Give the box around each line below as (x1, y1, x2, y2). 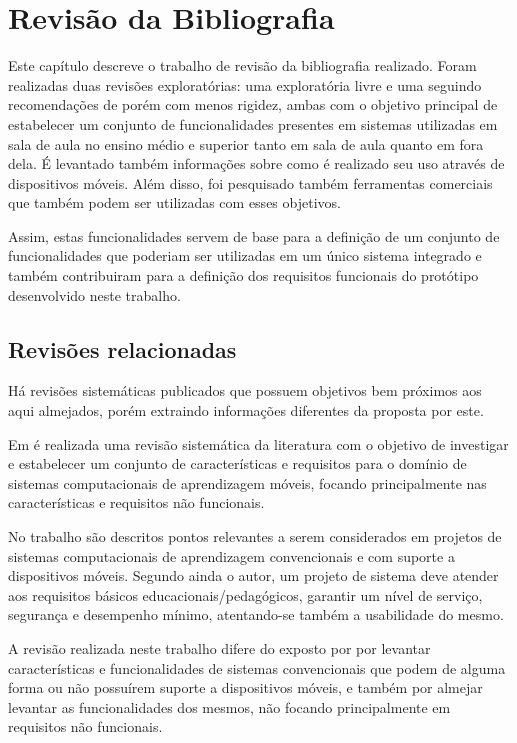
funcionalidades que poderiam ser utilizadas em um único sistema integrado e (8, 245, 482, 266)
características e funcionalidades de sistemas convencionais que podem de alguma (8, 657, 506, 678)
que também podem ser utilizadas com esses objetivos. (8, 192, 341, 213)
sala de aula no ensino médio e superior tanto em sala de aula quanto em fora (8, 133, 484, 154)
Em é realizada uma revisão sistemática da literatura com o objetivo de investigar (8, 433, 509, 454)
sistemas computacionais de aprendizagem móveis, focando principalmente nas (8, 472, 487, 493)
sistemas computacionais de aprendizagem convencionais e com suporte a (8, 545, 455, 566)
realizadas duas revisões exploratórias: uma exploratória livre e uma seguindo (8, 74, 482, 95)
